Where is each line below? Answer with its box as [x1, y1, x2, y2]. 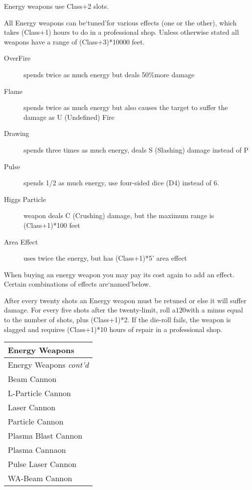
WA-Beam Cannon [8, 472, 72, 484]
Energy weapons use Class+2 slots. [4, 1, 109, 11]
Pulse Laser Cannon [8, 458, 77, 470]
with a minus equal [185, 305, 243, 315]
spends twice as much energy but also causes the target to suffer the [23, 102, 228, 112]
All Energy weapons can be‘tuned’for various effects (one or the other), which [4, 17, 237, 27]
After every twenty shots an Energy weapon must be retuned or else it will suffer [4, 295, 247, 305]
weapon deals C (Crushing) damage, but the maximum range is [23, 210, 214, 221]
